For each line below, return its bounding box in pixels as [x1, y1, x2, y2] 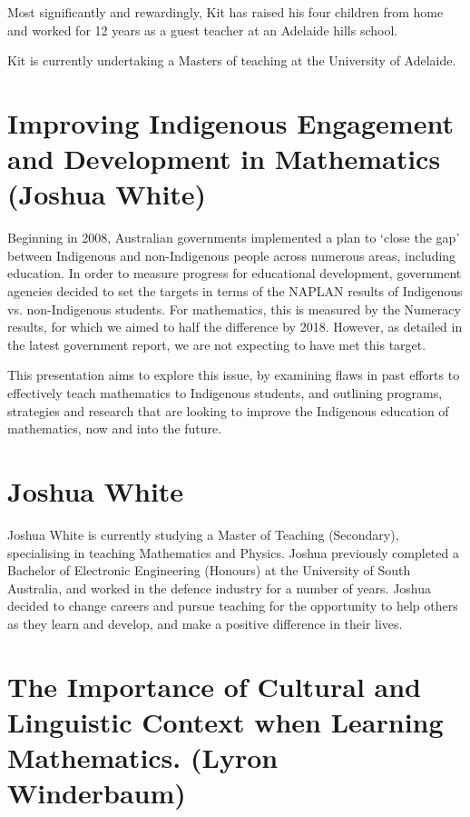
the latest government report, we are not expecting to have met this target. [7, 334, 426, 354]
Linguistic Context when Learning [7, 702, 444, 740]
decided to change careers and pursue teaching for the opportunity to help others [7, 596, 458, 615]
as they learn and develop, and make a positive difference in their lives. [7, 613, 403, 633]
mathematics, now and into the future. [7, 419, 222, 438]
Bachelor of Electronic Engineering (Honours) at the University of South [7, 561, 411, 580]
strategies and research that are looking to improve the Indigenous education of [7, 401, 449, 420]
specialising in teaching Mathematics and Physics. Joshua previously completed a [7, 543, 459, 562]
